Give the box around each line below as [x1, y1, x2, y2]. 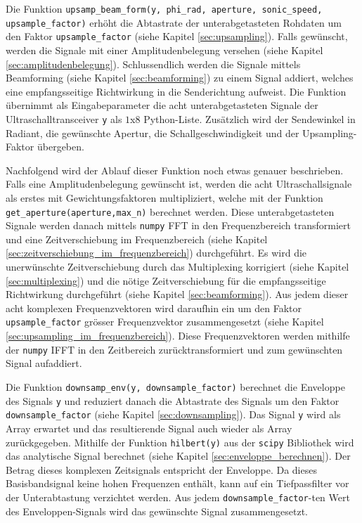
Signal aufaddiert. [6, 356, 82, 370]
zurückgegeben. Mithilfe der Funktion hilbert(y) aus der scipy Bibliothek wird [6, 434, 354, 449]
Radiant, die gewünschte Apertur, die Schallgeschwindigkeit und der [6, 125, 299, 140]
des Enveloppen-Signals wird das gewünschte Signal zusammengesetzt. [6, 503, 309, 518]
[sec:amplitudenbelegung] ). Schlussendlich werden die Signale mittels [6, 56, 301, 71]
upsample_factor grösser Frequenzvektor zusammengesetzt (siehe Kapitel [6, 314, 324, 329]
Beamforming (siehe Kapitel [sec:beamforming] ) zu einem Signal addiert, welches [6, 70, 354, 85]
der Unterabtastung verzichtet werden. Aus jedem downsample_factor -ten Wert [6, 489, 350, 504]
